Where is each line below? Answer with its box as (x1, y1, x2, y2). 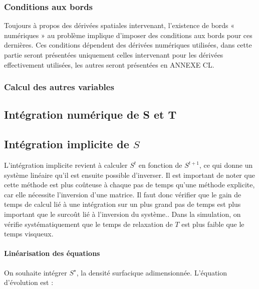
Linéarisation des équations (4, 248, 100, 258)
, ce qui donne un (199, 160, 253, 170)
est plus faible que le (181, 218, 244, 229)
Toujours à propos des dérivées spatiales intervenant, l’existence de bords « (4, 20, 235, 31)
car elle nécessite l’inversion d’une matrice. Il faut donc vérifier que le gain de (4, 189, 241, 199)
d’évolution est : (4, 277, 54, 287)
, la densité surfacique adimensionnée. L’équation (76, 267, 227, 277)
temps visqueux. (4, 228, 54, 239)
